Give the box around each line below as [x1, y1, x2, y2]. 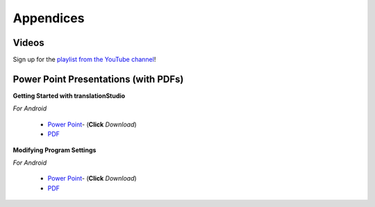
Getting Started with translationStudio [12, 91, 126, 100]
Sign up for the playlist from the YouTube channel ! [12, 56, 156, 64]
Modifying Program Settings [12, 146, 97, 154]
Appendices [12, 10, 85, 26]
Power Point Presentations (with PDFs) [12, 73, 184, 85]
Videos [12, 37, 44, 49]
